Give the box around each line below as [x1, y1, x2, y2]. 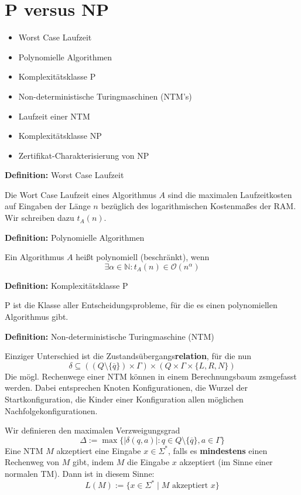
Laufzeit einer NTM [18, 110, 90, 122]
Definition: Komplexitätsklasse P [5, 279, 128, 291]
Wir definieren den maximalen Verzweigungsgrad [5, 424, 180, 436]
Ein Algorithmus [5, 251, 64, 263]
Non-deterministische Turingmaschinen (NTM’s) [18, 90, 192, 102]
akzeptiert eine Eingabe [56, 444, 141, 456]
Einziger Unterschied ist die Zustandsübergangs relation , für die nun [5, 350, 252, 362]
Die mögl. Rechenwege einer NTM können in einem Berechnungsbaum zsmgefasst [5, 370, 297, 382]
